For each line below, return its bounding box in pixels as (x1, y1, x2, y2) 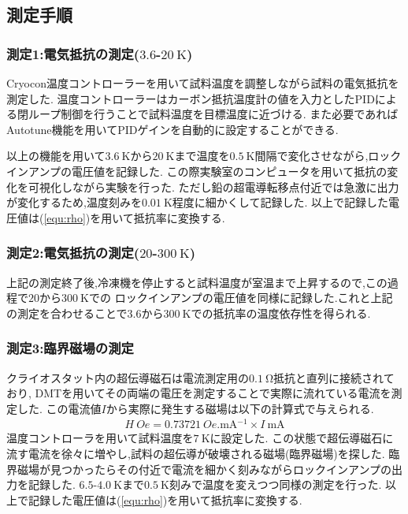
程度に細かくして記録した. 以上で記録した (172, 194, 388, 210)
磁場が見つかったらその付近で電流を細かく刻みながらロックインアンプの (17, 460, 392, 477)
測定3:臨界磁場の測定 (6, 338, 134, 358)
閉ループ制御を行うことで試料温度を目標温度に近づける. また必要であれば (17, 106, 399, 122)
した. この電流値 (17, 400, 102, 416)
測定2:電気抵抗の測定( (6, 243, 140, 263)
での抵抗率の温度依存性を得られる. (191, 304, 371, 321)
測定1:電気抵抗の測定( (6, 43, 140, 63)
